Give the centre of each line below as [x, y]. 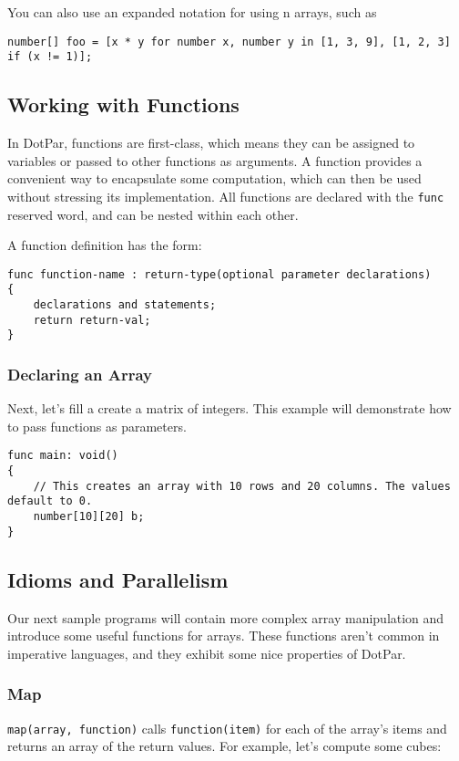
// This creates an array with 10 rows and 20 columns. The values [242, 486]
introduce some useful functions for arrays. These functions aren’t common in [224, 636]
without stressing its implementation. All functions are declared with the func [226, 196]
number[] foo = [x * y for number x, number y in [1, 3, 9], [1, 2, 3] [229, 42]
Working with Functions [123, 104]
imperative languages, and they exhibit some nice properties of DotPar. [207, 653]
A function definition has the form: [105, 245]
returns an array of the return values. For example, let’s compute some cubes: [224, 746]
